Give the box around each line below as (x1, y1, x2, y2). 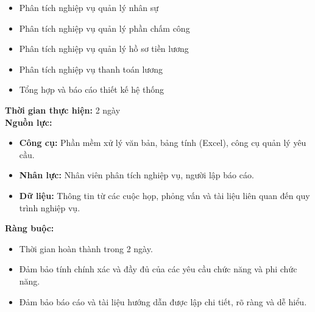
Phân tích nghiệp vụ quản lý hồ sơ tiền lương (19, 42, 189, 55)
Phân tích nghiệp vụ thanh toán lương (19, 62, 163, 75)
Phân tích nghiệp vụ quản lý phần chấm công (19, 21, 190, 34)
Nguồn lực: (5, 115, 52, 128)
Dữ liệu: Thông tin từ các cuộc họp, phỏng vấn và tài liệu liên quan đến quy (19, 189, 310, 201)
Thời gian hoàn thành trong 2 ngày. (19, 242, 153, 255)
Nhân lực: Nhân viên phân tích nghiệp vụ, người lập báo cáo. (19, 169, 254, 181)
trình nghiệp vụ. (19, 201, 80, 214)
